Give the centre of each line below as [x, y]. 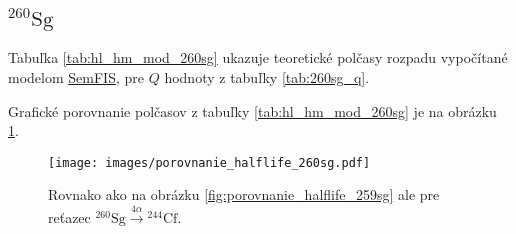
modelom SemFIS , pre [76, 77]
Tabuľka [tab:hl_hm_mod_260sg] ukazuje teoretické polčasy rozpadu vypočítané [258, 57]
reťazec [69, 216]
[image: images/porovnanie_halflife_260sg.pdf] [209, 162]
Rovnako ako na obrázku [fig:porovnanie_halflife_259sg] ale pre [244, 194]
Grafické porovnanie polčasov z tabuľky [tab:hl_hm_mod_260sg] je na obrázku [252, 110]
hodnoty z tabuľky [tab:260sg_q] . [267, 77]
